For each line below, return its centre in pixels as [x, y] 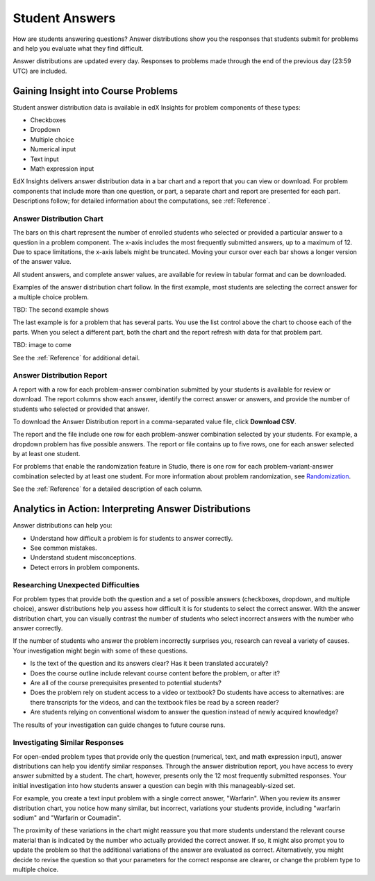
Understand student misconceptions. [83, 557]
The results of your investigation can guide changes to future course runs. [119, 725]
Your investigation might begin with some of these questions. [100, 651]
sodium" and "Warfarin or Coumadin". [67, 818]
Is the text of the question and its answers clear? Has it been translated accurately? [149, 664]
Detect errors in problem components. [85, 567]
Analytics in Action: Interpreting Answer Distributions [132, 509]
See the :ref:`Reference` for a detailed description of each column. [108, 489]
